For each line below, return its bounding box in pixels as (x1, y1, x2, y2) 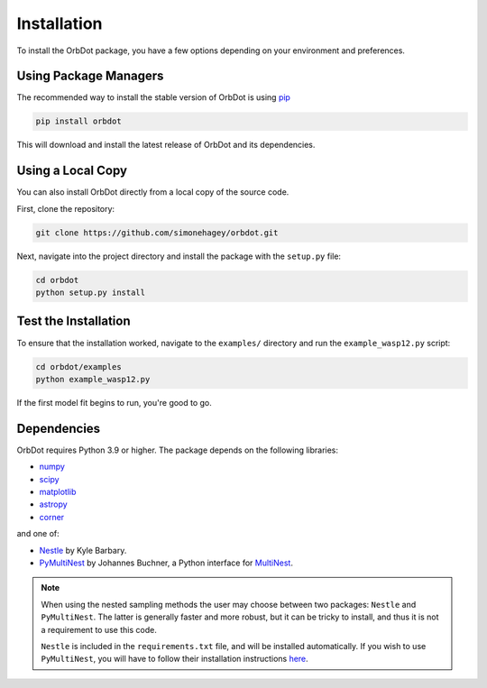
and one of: (16, 528, 60, 539)
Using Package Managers (16, 69, 164, 84)
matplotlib (39, 487, 77, 497)
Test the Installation (16, 314, 131, 329)
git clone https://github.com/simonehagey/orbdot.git (35, 227, 279, 238)
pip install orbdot (35, 116, 122, 126)
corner (39, 511, 65, 522)
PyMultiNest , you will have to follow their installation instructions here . (41, 654, 308, 665)
